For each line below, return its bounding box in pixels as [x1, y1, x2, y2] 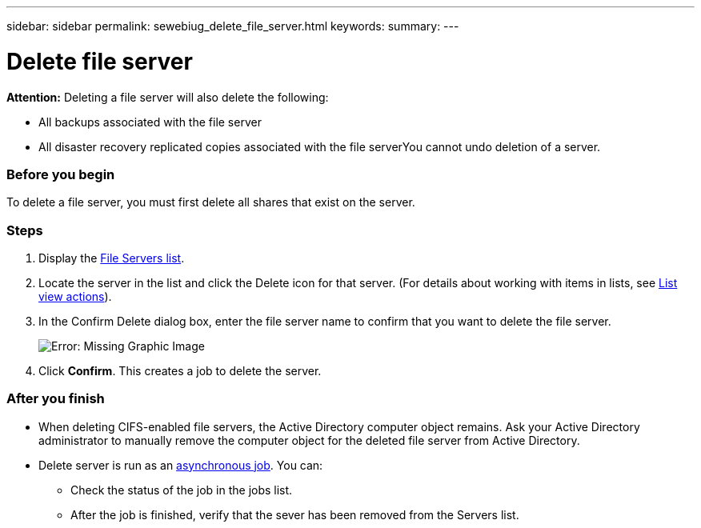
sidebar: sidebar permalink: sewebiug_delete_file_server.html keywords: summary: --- [6, 19, 459, 33]
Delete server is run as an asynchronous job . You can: [38, 458, 323, 472]
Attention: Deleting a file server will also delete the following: [6, 90, 329, 104]
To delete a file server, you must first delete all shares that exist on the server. [6, 195, 415, 210]
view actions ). [38, 290, 112, 303]
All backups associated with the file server [38, 114, 262, 129]
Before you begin [6, 166, 115, 182]
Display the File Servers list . [38, 251, 185, 265]
